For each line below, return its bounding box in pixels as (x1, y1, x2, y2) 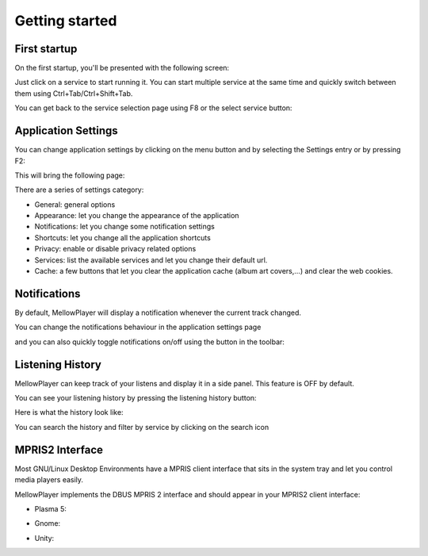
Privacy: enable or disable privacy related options (34, 244, 197, 254)
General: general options (34, 199, 116, 209)
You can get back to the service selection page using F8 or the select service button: (14, 103, 292, 113)
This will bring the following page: (14, 171, 125, 180)
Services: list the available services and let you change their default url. (34, 255, 268, 265)
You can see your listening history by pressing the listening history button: (14, 393, 257, 403)
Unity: (34, 533, 55, 543)
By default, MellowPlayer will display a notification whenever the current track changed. (14, 308, 301, 317)
